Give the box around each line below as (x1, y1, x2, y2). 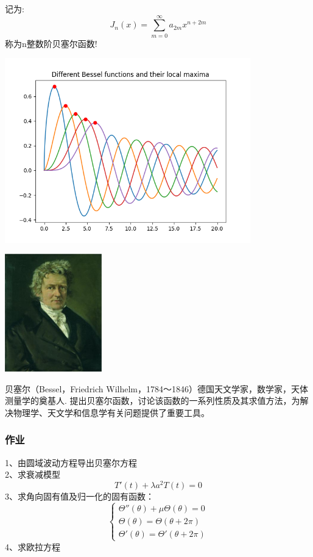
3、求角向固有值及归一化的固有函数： (5, 489, 154, 502)
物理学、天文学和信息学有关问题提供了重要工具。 (13, 406, 209, 419)
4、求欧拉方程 (5, 540, 60, 553)
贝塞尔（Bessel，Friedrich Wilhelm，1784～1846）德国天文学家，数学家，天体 (5, 382, 309, 395)
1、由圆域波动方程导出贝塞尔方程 (5, 456, 137, 469)
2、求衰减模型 (5, 468, 60, 481)
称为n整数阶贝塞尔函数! (5, 37, 97, 49)
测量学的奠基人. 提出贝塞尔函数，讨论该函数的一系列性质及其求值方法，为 (5, 394, 300, 407)
